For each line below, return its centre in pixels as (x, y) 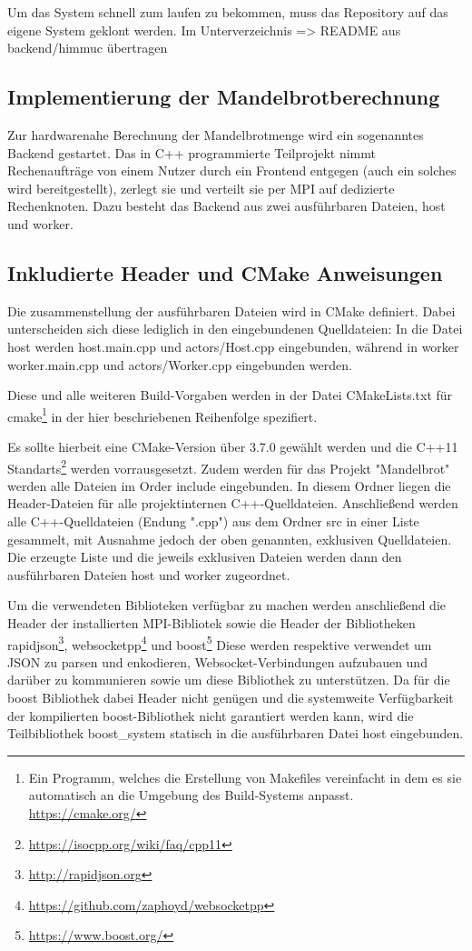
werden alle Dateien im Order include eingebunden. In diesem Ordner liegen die (229, 485)
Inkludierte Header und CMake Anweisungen (225, 272)
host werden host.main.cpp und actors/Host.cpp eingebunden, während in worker (233, 346)
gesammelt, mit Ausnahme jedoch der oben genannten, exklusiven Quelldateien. (230, 539)
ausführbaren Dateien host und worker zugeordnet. (149, 574)
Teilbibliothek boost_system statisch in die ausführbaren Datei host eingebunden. (236, 733)
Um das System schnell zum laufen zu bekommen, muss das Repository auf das (228, 12)
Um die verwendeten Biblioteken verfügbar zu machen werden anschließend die (227, 605)
